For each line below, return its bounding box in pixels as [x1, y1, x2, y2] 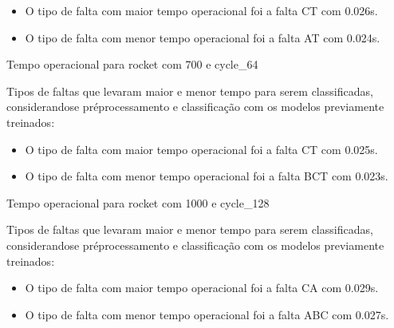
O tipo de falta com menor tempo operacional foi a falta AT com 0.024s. [25, 29, 380, 45]
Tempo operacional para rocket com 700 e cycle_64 [6, 56, 258, 73]
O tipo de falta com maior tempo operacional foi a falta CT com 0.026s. [25, 2, 378, 18]
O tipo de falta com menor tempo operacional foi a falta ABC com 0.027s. [25, 306, 389, 322]
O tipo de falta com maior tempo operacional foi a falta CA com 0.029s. [25, 279, 379, 296]
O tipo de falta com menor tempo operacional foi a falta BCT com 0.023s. [25, 168, 388, 184]
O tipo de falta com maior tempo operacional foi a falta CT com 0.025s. [25, 140, 378, 157]
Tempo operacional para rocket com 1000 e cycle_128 [6, 194, 270, 211]
